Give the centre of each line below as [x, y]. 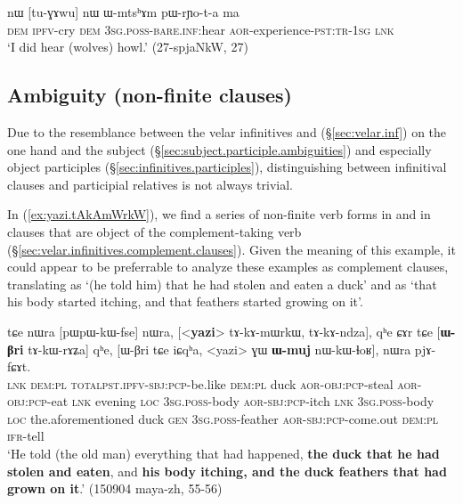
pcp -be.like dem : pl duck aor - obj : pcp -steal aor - [295, 383]
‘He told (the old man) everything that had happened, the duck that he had [223, 454]
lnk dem [29, 383]
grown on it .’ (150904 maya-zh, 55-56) [115, 488]
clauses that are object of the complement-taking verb [154, 231]
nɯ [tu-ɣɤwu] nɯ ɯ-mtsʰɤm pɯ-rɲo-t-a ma [123, 12]
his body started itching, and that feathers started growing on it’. [185, 301]
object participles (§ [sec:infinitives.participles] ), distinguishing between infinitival [227, 167]
